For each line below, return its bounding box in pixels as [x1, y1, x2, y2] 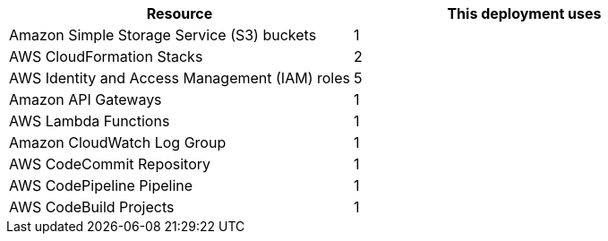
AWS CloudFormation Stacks [9, 47, 203, 65]
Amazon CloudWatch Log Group [9, 133, 227, 151]
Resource [146, 4, 213, 22]
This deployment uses [447, 4, 602, 22]
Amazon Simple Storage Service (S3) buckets [9, 26, 317, 44]
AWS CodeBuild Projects [9, 198, 175, 216]
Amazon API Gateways [9, 90, 162, 108]
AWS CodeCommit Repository [9, 155, 211, 173]
